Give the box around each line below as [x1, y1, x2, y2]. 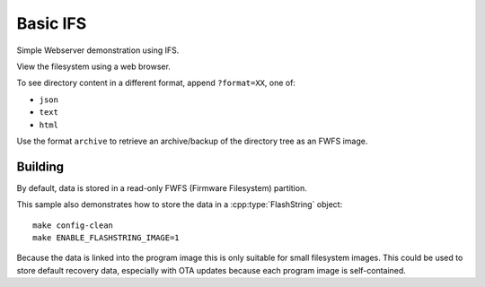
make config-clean [32, 220, 114, 230]
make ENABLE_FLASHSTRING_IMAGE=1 [32, 232, 180, 242]
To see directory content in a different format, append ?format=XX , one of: [16, 77, 296, 89]
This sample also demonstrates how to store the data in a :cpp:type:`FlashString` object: [16, 199, 343, 210]
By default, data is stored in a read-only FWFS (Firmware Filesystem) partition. [16, 182, 307, 193]
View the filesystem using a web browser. [16, 61, 171, 72]
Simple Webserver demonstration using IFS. [16, 45, 180, 56]
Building [16, 159, 65, 174]
